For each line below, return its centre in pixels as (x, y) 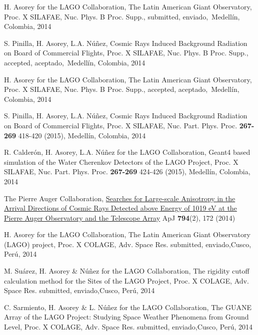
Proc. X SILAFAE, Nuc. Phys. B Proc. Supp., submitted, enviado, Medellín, (122, 16)
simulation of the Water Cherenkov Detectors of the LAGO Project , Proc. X (121, 162)
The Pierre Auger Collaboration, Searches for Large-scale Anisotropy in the (120, 198)
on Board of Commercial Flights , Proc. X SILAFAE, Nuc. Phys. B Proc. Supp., (126, 53)
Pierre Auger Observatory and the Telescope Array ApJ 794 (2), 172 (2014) (120, 217)
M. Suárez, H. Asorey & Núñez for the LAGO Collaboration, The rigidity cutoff (127, 271)
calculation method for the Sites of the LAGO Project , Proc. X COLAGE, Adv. (126, 280)
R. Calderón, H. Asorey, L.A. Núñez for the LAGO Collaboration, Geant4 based (127, 152)
